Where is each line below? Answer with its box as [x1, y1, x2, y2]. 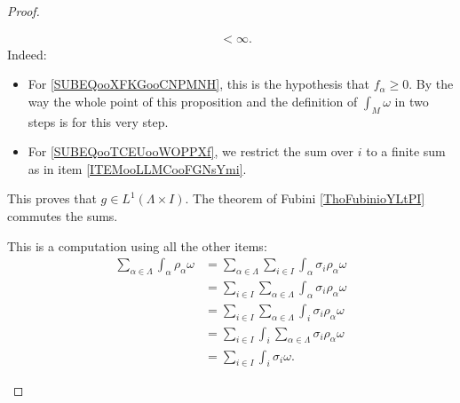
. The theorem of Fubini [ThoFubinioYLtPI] [185, 189, 425, 208]
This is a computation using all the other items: [7, 236, 267, 255]
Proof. [7, 2, 40, 20]
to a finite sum [366, 142, 446, 161]
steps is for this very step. [28, 112, 169, 130]
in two [394, 91, 429, 110]
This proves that [7, 189, 97, 208]
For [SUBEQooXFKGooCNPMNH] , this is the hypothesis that [28, 75, 369, 93]
